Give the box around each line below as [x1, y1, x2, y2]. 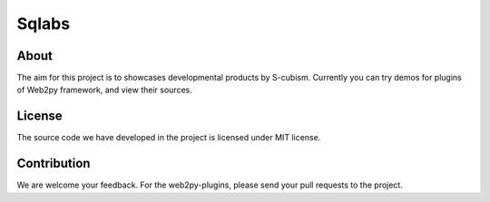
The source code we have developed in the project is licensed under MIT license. [16, 132, 321, 143]
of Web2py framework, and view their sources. [16, 84, 192, 95]
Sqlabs [16, 14, 71, 34]
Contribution [16, 156, 91, 171]
